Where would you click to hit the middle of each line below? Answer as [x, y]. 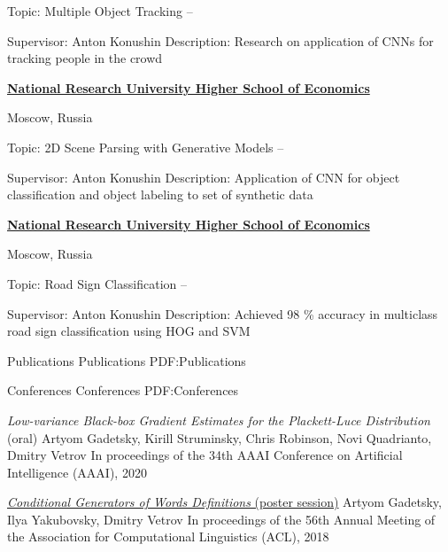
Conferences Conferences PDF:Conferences [123, 390]
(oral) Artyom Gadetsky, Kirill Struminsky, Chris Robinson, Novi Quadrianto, [220, 437]
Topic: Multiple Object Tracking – [100, 11]
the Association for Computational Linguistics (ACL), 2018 [168, 536]
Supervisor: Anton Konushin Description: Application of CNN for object [204, 177]
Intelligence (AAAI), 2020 [77, 472]
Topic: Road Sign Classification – [97, 283]
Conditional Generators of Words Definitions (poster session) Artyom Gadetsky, [224, 502]
